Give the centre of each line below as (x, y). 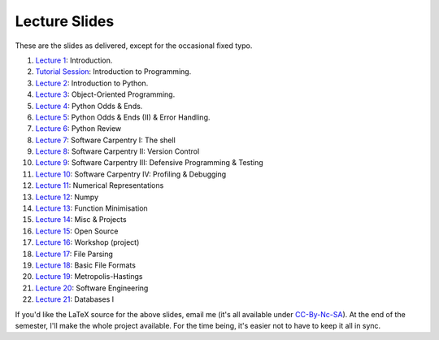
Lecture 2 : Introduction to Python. (92, 83)
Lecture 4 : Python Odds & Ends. (89, 106)
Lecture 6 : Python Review (78, 129)
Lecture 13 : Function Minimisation (91, 208)
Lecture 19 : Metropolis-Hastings (89, 277)
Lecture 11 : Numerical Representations (100, 185)
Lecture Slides (65, 21)
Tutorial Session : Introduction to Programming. (113, 72)
